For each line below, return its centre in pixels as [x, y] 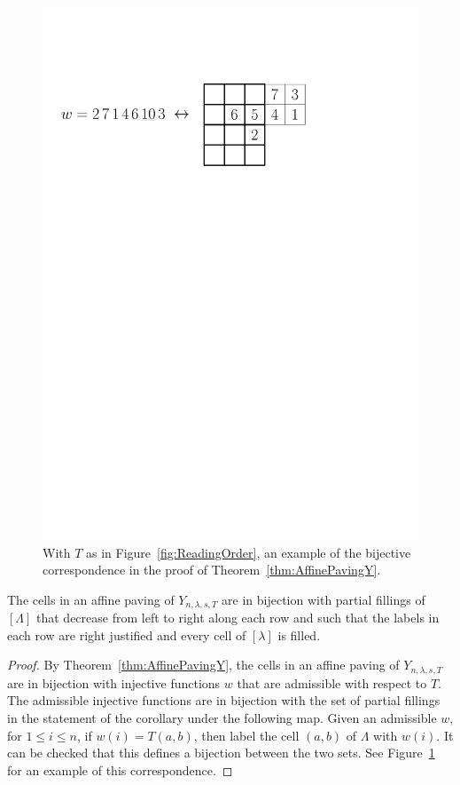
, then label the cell [246, 735]
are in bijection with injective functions [114, 682]
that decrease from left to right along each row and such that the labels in [238, 618]
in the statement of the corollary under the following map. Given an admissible [222, 717]
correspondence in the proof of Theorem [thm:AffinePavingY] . [212, 570]
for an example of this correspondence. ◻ [120, 769]
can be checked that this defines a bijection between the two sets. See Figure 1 [221, 753]
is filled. [299, 634]
